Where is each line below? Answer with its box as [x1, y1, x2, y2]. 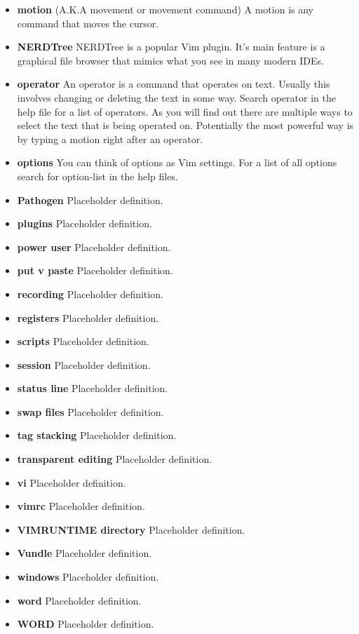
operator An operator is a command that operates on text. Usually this [17, 76, 330, 91]
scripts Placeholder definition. [17, 334, 149, 349]
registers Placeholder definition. [17, 310, 159, 325]
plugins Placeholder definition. [17, 216, 152, 231]
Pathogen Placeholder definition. [17, 192, 163, 207]
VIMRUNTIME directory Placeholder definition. [17, 522, 245, 537]
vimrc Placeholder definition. [17, 499, 145, 513]
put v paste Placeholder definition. [17, 263, 173, 278]
